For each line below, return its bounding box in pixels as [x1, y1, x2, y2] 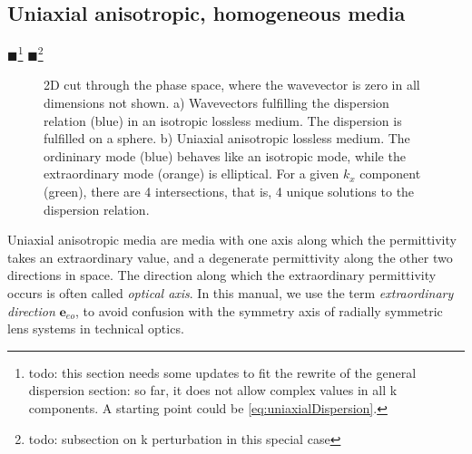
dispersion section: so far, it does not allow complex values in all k [28, 381, 398, 400]
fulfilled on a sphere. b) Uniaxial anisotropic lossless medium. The [44, 129, 410, 148]
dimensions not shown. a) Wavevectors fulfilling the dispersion [44, 93, 389, 112]
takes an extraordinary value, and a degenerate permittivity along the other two [7, 247, 453, 266]
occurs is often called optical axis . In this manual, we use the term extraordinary [7, 283, 454, 302]
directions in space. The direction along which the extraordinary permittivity [7, 266, 437, 285]
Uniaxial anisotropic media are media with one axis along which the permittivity [7, 230, 457, 249]
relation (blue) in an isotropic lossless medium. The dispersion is [44, 111, 402, 130]
